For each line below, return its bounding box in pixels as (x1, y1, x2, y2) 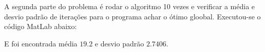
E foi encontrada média (4, 38, 78, 48)
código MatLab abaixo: (4, 21, 77, 32)
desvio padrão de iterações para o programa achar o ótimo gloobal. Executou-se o (4, 11, 261, 21)
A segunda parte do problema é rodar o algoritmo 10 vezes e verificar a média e (4, 1, 255, 11)
